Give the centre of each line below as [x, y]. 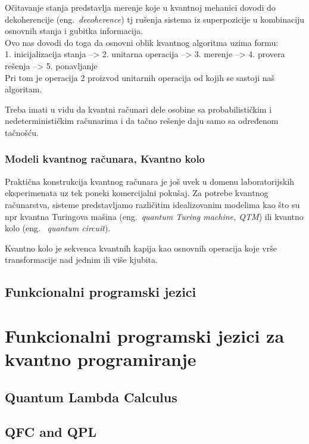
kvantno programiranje [101, 359]
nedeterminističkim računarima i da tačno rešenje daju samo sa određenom [142, 121]
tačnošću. [22, 132]
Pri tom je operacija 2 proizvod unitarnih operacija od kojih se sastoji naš [140, 77]
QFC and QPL [51, 432]
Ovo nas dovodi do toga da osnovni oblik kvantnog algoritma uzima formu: [142, 42]
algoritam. [24, 89]
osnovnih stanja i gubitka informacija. [74, 31]
